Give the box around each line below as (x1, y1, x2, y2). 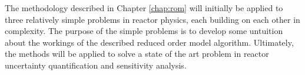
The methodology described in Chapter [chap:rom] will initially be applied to (5, 2, 283, 13)
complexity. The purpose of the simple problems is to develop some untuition (5, 25, 283, 37)
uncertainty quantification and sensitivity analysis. (5, 59, 187, 71)
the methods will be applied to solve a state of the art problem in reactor (5, 47, 269, 60)
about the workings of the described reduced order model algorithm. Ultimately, (5, 36, 294, 48)
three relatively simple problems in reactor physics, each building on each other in (5, 13, 300, 25)
